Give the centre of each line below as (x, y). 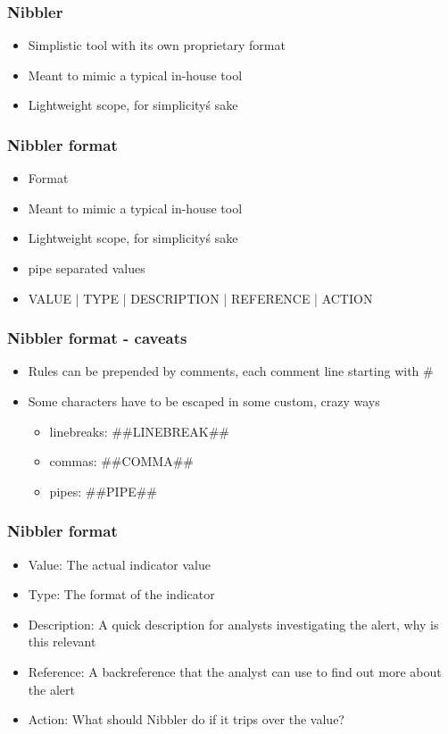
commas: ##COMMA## (122, 461)
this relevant (62, 642)
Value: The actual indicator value (120, 564)
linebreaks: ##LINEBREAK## (139, 431)
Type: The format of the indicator (121, 594)
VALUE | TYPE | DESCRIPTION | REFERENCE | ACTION (200, 298)
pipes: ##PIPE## (104, 491)
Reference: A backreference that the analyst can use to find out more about (235, 671)
